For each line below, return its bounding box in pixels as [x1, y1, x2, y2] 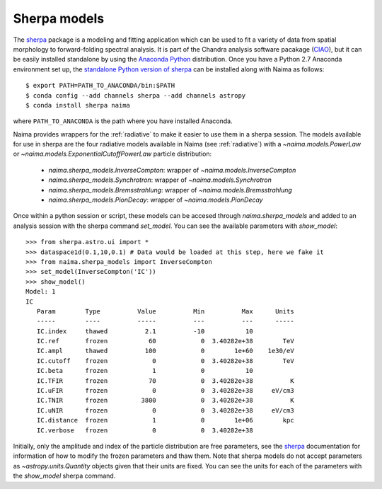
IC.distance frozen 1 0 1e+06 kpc [36, 416, 294, 425]
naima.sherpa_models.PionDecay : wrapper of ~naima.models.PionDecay [48, 195, 263, 205]
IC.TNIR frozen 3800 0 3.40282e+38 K [36, 396, 294, 405]
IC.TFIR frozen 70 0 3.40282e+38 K [36, 376, 294, 385]
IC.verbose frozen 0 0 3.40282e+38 [36, 426, 254, 435]
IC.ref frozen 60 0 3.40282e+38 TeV [36, 337, 294, 345]
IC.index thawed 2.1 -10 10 [36, 327, 254, 335]
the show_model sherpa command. [13, 471, 116, 481]
